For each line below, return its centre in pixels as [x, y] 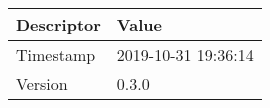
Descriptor [58, 24]
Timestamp [56, 54]
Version [42, 83]
